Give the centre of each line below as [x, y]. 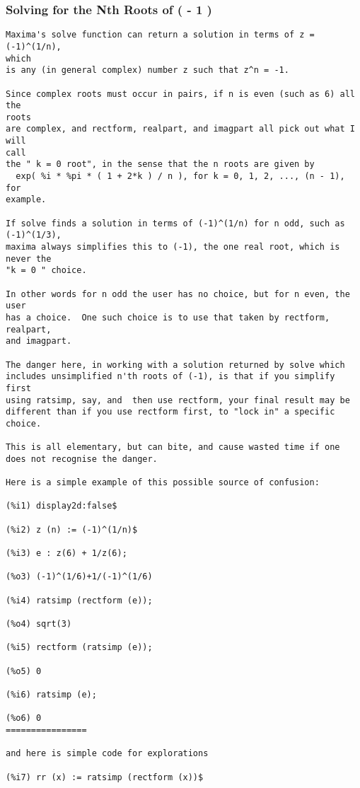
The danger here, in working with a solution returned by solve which [175, 365]
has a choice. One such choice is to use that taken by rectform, [168, 317]
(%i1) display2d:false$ [62, 506]
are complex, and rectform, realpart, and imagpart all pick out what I [180, 129]
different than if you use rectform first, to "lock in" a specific [170, 412]
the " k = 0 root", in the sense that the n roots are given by [160, 164]
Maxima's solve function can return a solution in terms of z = [160, 35]
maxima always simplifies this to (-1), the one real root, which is [173, 247]
